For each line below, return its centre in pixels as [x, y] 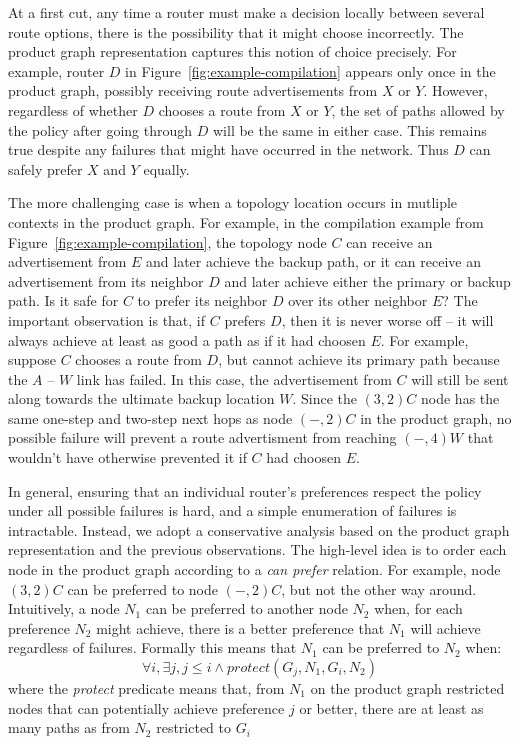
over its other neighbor [358, 300]
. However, [455, 90]
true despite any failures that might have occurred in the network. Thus [228, 149]
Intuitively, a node [64, 608]
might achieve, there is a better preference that [240, 627]
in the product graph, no [436, 417]
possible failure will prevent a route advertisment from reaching [202, 437]
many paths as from [69, 727]
